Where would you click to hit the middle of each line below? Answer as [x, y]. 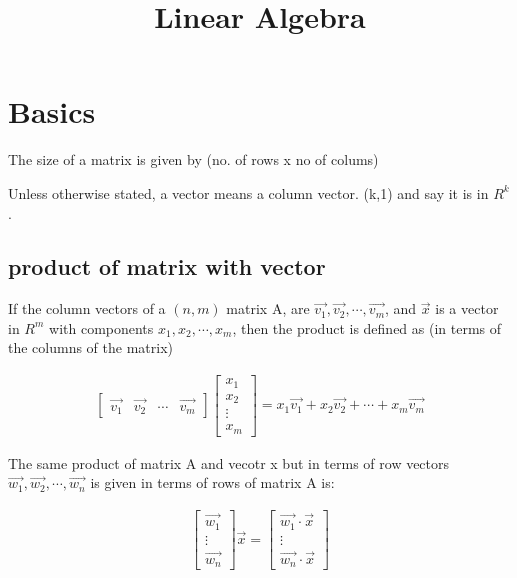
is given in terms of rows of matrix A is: [212, 482]
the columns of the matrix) [91, 347]
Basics [52, 111]
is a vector [467, 308]
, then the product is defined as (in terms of [367, 327]
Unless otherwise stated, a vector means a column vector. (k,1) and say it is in [248, 192]
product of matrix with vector [167, 266]
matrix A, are [268, 308]
